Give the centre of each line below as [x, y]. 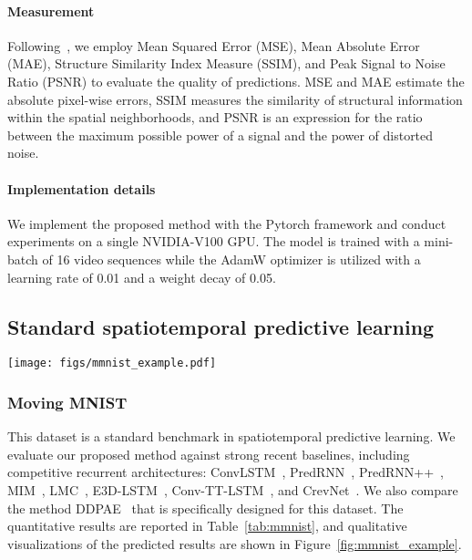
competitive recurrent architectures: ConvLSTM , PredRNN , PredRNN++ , [226, 472]
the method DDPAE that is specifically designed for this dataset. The [205, 508]
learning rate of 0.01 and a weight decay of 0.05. [142, 277]
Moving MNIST [67, 402]
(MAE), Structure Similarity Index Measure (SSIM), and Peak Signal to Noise [226, 63]
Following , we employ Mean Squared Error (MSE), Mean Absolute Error [214, 45]
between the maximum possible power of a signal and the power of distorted [221, 135]
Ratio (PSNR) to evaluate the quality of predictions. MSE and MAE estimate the [236, 81]
